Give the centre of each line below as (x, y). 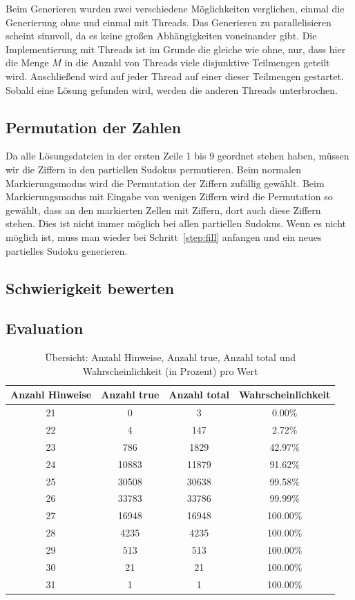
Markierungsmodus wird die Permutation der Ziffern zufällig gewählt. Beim (165, 183)
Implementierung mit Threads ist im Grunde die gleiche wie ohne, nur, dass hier (176, 49)
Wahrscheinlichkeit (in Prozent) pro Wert (170, 370)
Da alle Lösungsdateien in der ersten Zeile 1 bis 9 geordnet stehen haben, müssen (177, 156)
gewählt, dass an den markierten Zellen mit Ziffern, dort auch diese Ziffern (163, 210)
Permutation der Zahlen (94, 127)
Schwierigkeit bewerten (90, 288)
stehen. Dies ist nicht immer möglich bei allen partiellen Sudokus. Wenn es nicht (176, 223)
